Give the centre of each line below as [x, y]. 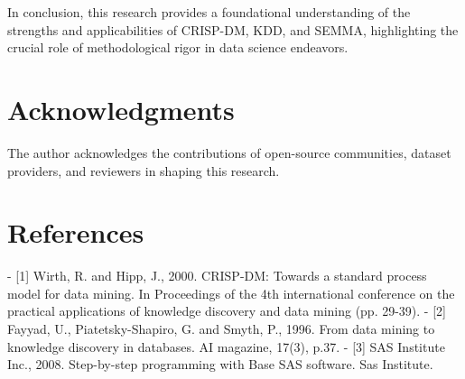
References [76, 232]
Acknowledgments [121, 109]
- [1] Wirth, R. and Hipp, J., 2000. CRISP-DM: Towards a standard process [217, 276]
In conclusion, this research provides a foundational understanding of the [209, 12]
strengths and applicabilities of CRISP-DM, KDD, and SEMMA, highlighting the [233, 29]
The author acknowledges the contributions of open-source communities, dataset [229, 152]
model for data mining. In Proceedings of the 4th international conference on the [231, 293]
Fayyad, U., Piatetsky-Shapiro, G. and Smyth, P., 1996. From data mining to [221, 328]
